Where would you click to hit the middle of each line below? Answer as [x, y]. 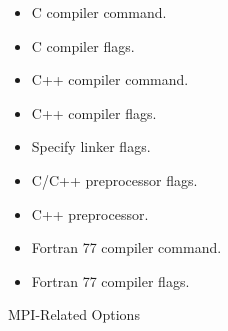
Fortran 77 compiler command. [126, 247]
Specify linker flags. [91, 146]
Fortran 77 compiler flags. [110, 280]
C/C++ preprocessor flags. [114, 179]
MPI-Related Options [74, 314]
